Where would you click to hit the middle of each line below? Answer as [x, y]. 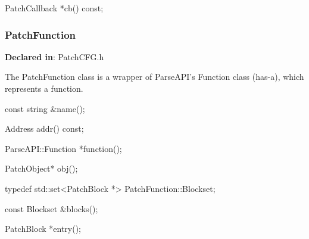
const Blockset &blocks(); [51, 208]
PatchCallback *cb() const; [54, 8]
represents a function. [44, 88]
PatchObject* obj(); [41, 168]
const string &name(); [45, 108]
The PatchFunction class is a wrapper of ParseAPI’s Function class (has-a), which [154, 77]
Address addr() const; [44, 128]
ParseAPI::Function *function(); [63, 148]
